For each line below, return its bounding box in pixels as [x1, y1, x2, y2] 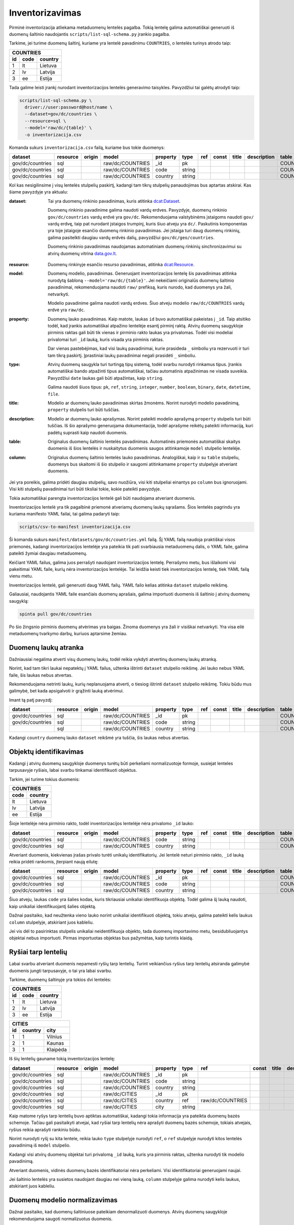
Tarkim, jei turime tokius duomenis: [9, 776, 80, 782]
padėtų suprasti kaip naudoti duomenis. [48, 429, 128, 436]
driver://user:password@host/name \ [24, 104, 113, 110]
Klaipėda [47, 1046, 67, 1053]
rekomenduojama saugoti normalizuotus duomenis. [9, 1216, 113, 1222]
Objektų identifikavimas [9, 747, 84, 756]
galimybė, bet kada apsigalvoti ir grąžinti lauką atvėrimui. [9, 688, 124, 694]
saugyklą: [9, 598, 29, 604]
